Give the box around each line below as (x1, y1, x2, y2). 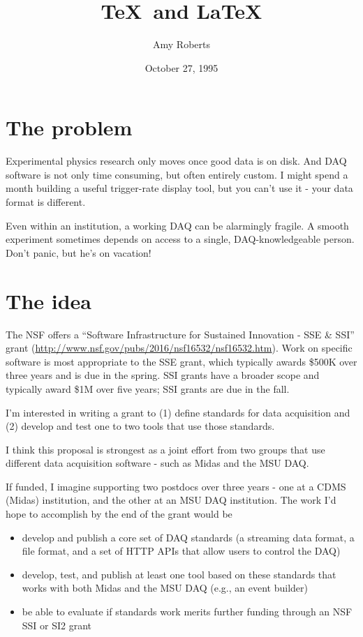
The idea (6, 286, 92, 315)
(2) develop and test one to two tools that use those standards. (6, 419, 275, 433)
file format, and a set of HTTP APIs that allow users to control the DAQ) (22, 544, 341, 558)
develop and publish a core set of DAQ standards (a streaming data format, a (22, 530, 355, 544)
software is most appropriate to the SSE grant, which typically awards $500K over (6, 354, 357, 368)
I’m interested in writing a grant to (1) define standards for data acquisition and (6, 405, 350, 419)
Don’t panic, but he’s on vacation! (6, 245, 151, 260)
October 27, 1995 (145, 60, 218, 75)
